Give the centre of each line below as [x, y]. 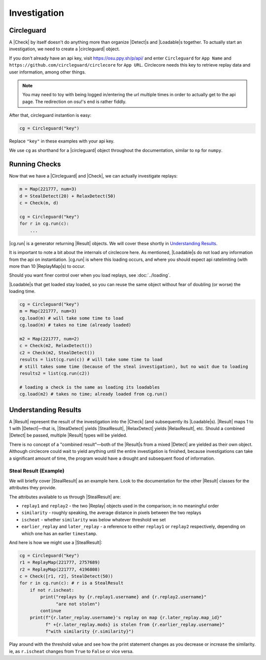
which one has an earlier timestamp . [59, 533]
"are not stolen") [78, 604]
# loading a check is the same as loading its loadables [90, 387]
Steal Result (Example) [37, 471]
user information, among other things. [48, 72]
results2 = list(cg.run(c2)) [55, 373]
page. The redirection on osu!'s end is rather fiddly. [74, 102]
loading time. [22, 292]
